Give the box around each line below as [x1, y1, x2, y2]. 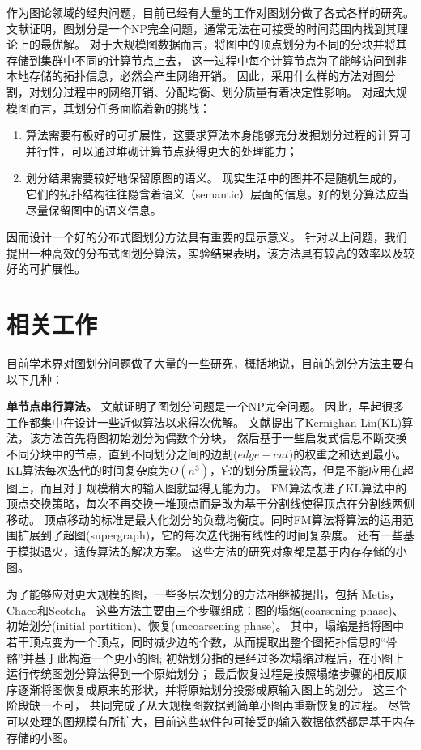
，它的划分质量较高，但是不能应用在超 [209, 461, 414, 478]
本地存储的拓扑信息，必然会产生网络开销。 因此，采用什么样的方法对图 [6, 67, 385, 84]
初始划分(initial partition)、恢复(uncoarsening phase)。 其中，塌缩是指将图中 [6, 617, 405, 634]
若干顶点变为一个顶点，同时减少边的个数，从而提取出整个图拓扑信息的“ [6, 633, 386, 650]
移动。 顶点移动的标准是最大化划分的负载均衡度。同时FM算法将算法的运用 [6, 510, 402, 527]
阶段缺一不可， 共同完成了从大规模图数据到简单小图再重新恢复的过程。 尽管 [6, 697, 411, 714]
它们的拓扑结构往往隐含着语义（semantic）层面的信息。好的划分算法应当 [25, 185, 410, 202]
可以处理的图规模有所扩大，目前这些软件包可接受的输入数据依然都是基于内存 [6, 712, 415, 729]
